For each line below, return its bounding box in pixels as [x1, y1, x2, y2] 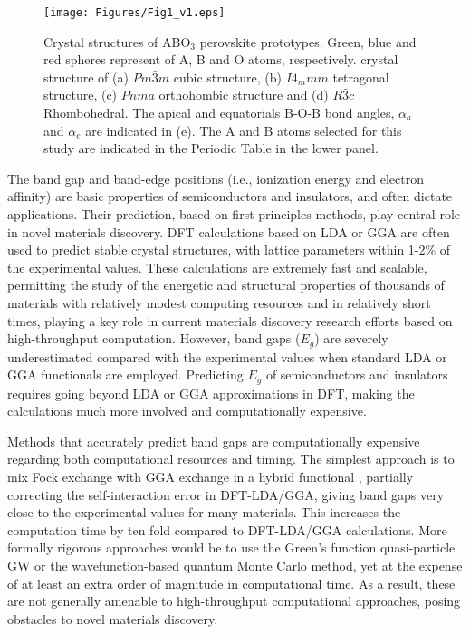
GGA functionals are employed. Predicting [7, 365, 244, 384]
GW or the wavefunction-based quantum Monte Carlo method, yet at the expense [7, 556, 463, 574]
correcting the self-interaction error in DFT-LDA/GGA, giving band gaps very [7, 485, 445, 504]
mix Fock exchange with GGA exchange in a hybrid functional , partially [7, 467, 414, 486]
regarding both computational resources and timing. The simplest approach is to [7, 449, 455, 468]
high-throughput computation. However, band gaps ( [7, 329, 301, 348]
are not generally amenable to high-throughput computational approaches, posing [7, 591, 461, 610]
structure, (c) [43, 85, 118, 104]
